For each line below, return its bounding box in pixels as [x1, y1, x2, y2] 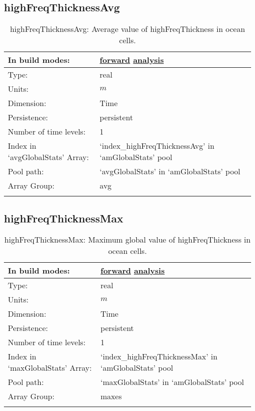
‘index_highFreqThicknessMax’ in [101, 351, 218, 362]
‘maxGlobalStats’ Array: [8, 362, 92, 374]
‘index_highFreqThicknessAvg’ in [100, 140, 215, 152]
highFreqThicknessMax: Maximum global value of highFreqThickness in [4, 234, 251, 246]
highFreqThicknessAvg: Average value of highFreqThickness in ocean [10, 23, 245, 35]
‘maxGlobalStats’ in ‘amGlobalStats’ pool [101, 376, 244, 388]
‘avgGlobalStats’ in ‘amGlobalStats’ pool [100, 165, 241, 177]
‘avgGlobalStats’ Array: [8, 151, 89, 163]
